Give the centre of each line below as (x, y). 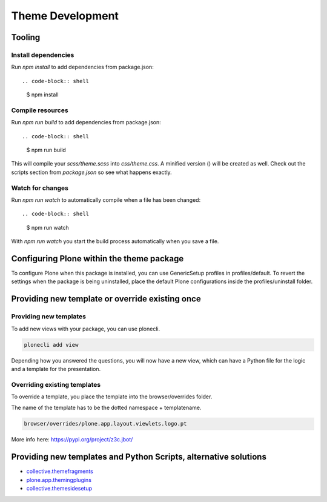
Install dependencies (43, 55)
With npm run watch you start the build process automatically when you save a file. (115, 241)
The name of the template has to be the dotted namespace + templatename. (106, 408)
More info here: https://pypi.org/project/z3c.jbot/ (72, 440)
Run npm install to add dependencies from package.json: (82, 67)
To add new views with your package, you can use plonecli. (86, 329)
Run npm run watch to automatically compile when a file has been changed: (106, 199)
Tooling (26, 37)
